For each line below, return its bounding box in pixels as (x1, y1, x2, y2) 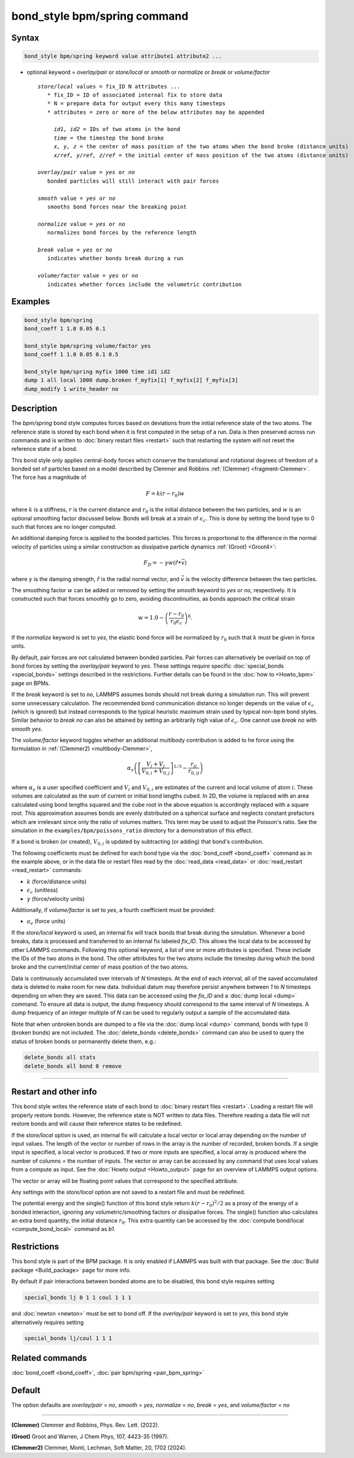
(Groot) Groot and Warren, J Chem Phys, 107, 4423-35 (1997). (11, 1433, 169, 1440)
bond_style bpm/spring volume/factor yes (24, 342, 151, 349)
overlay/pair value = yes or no (37, 169, 135, 176)
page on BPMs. (11, 679, 50, 687)
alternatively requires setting (11, 1318, 84, 1326)
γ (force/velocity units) (26, 895, 85, 902)
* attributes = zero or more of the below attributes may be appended (47, 108, 265, 116)
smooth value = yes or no (37, 194, 116, 202)
